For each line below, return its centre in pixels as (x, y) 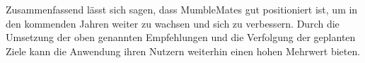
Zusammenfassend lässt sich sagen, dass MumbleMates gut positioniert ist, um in (182, 9)
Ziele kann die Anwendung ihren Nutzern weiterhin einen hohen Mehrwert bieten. (183, 51)
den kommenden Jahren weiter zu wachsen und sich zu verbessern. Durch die (173, 23)
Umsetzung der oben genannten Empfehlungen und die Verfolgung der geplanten (181, 37)
